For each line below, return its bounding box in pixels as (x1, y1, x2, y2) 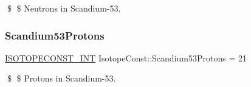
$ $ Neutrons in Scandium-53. (7, 2, 121, 14)
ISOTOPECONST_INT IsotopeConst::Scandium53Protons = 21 (5, 51, 247, 64)
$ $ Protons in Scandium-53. (7, 72, 116, 85)
